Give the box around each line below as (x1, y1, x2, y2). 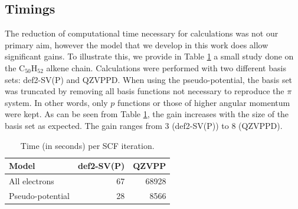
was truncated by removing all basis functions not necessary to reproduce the (5, 85, 284, 97)
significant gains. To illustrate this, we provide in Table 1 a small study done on (5, 50, 294, 62)
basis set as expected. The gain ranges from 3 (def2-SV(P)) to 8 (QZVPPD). (5, 119, 283, 131)
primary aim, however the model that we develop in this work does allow (5, 38, 268, 51)
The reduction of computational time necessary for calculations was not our (5, 27, 279, 39)
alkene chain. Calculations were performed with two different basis (46, 61, 286, 74)
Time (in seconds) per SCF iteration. (20, 139, 155, 151)
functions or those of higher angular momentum (117, 96, 290, 108)
